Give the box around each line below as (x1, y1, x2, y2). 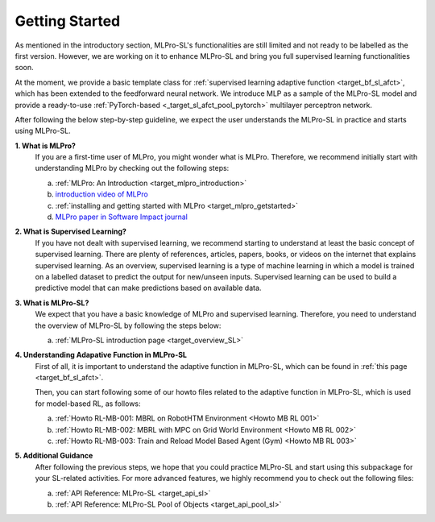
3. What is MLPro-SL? (14, 298, 89, 308)
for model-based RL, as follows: (35, 399, 141, 408)
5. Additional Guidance (14, 451, 93, 461)
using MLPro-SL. (14, 126, 72, 136)
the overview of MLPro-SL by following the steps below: (35, 321, 222, 330)
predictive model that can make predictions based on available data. (35, 283, 262, 293)
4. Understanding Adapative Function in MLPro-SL (14, 350, 188, 360)
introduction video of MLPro (55, 189, 148, 199)
